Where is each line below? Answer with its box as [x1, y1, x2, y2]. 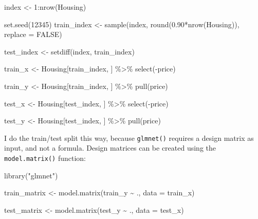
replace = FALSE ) [4, 29, 62, 40]
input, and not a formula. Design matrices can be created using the [4, 142, 216, 153]
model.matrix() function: [4, 153, 86, 163]
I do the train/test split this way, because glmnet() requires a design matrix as [4, 132, 254, 143]
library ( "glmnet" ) [4, 170, 58, 180]
